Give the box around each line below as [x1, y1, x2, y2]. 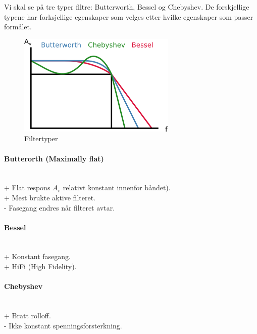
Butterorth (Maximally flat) [4, 153, 104, 163]
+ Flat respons [4, 182, 50, 193]
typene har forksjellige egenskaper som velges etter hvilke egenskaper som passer [4, 11, 253, 22]
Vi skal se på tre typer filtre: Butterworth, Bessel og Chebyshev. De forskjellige [4, 2, 249, 12]
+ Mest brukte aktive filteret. [4, 192, 95, 202]
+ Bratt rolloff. [4, 310, 51, 321]
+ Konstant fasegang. [4, 251, 71, 262]
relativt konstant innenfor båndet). [63, 182, 171, 193]
